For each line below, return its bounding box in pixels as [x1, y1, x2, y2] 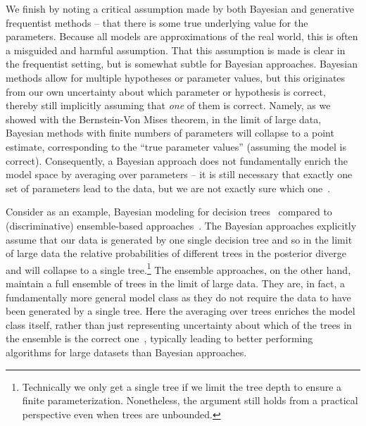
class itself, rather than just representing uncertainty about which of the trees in [6, 317, 352, 332]
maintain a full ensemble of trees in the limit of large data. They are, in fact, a [6, 275, 346, 290]
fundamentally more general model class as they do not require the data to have [6, 289, 351, 304]
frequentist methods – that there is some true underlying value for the [6, 15, 308, 30]
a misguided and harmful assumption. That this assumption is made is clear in [6, 42, 346, 57]
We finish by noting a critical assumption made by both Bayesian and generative [6, 1, 354, 15]
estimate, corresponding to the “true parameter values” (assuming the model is [6, 139, 347, 154]
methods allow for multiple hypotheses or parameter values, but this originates [6, 70, 346, 84]
